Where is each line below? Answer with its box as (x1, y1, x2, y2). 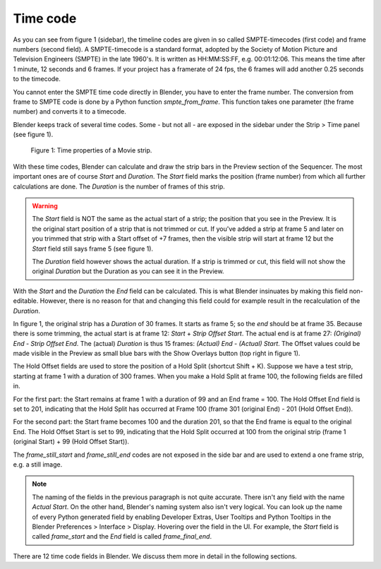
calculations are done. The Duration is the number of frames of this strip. (13, 182, 225, 191)
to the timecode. (13, 75, 61, 83)
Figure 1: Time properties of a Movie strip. (30, 146, 152, 155)
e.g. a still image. (13, 460, 63, 469)
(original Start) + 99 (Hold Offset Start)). (13, 438, 130, 446)
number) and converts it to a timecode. (13, 107, 127, 116)
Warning (32, 202, 58, 210)
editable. (13, 297, 39, 305)
